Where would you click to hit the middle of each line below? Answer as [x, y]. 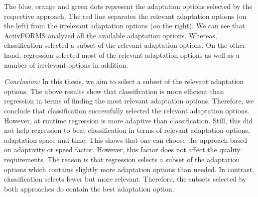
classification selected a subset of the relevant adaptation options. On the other [125, 45]
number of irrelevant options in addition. [66, 64]
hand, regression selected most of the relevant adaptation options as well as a [122, 54]
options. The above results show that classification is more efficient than [114, 91]
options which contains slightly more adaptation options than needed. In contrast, [129, 169]
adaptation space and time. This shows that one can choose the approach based [126, 140]
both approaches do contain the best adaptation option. [89, 188]
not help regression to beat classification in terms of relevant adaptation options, [127, 130]
